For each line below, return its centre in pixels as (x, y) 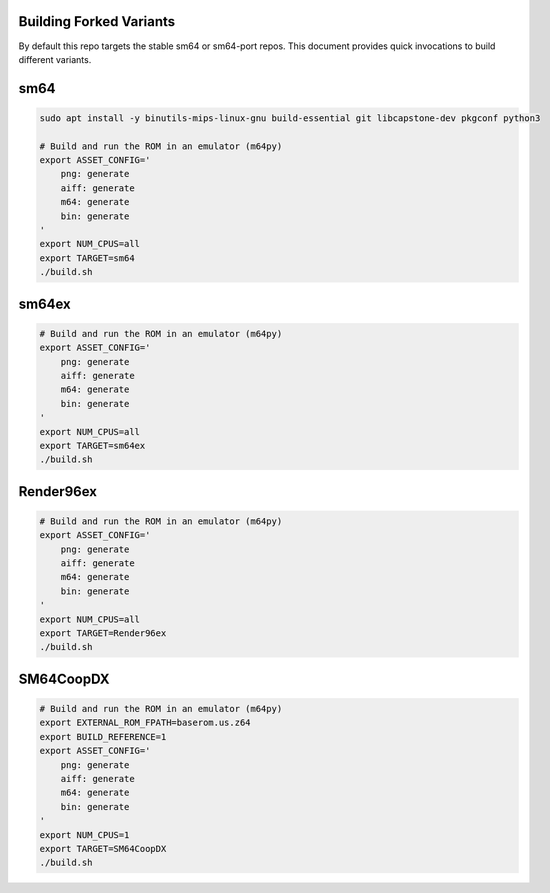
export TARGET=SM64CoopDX (103, 848)
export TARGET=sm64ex (92, 445)
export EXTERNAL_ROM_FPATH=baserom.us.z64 (145, 723)
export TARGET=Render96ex (103, 633)
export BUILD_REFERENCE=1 (103, 736)
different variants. (55, 59)
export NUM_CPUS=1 (84, 834)
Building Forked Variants (97, 21)
